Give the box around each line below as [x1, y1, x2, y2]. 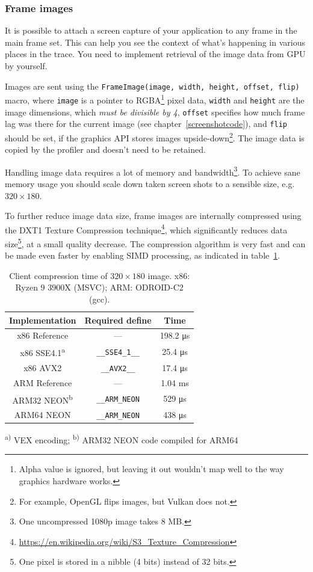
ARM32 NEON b [12, 392, 73, 406]
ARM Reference [13, 376, 72, 389]
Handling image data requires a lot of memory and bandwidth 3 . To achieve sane [5, 164, 300, 178]
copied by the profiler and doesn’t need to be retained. [5, 143, 206, 156]
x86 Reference [17, 329, 69, 342]
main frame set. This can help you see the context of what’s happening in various [5, 35, 305, 48]
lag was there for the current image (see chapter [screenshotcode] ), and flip [5, 117, 287, 130]
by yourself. [5, 60, 48, 72]
